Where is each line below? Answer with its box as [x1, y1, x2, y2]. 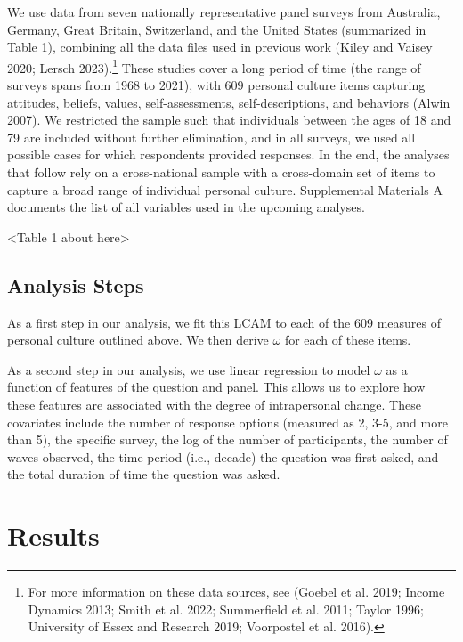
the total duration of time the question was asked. [7, 465, 280, 484]
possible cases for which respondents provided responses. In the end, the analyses [7, 145, 450, 164]
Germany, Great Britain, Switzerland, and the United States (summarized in [7, 20, 426, 38]
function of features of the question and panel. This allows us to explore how [7, 378, 426, 396]
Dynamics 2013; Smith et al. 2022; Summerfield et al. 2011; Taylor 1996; [28, 599, 424, 618]
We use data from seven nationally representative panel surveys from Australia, [7, 3, 441, 20]
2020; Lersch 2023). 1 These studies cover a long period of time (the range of [7, 55, 421, 77]
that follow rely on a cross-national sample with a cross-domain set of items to [7, 163, 435, 181]
